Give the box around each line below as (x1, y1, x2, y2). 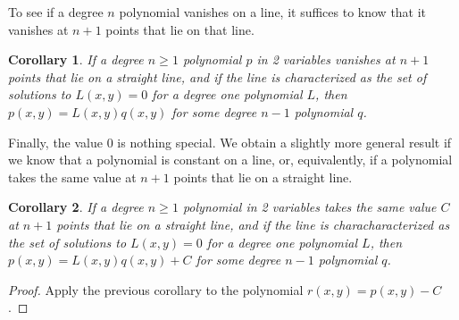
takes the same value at (8, 167, 137, 186)
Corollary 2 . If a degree (8, 198, 144, 216)
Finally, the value (8, 132, 103, 151)
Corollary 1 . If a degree (8, 50, 144, 69)
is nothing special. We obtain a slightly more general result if (117, 132, 452, 151)
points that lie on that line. (105, 20, 255, 38)
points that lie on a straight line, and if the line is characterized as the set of (8, 67, 427, 86)
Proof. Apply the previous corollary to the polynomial (8, 280, 304, 299)
